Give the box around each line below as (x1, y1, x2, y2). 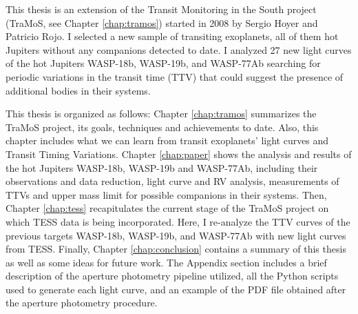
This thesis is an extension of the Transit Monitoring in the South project (6, 2, 317, 16)
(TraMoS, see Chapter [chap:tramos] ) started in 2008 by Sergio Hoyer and (6, 15, 318, 30)
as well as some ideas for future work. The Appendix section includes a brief (6, 255, 327, 269)
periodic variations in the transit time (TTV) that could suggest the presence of (6, 69, 344, 84)
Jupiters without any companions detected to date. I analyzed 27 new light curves (6, 42, 352, 57)
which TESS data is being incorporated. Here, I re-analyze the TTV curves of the (6, 214, 350, 228)
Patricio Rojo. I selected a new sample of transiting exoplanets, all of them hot (6, 29, 339, 43)
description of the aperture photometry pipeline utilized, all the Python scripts (6, 268, 339, 283)
